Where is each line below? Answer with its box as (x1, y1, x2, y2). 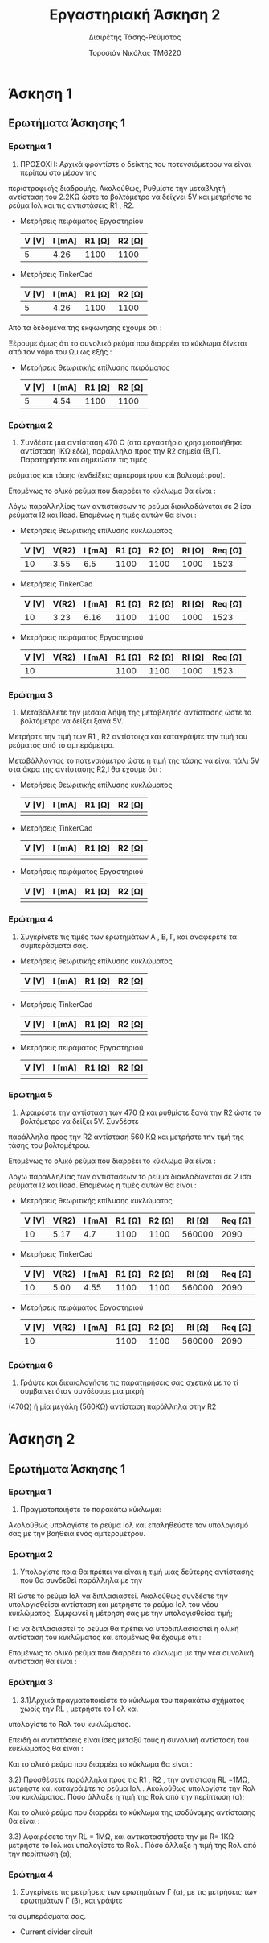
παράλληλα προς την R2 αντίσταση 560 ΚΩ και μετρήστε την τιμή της (8, 1132, 245, 1141)
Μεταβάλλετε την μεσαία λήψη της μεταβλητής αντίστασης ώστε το (19, 707, 252, 718)
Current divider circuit (19, 1927, 93, 1937)
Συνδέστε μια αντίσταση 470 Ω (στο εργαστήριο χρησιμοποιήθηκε (19, 437, 243, 447)
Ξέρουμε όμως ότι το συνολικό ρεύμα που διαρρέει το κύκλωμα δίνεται (8, 338, 247, 348)
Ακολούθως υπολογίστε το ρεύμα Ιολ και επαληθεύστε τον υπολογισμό (8, 1520, 249, 1530)
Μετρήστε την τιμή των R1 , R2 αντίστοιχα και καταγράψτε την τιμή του (8, 731, 247, 742)
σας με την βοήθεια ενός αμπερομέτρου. (8, 1528, 146, 1538)
